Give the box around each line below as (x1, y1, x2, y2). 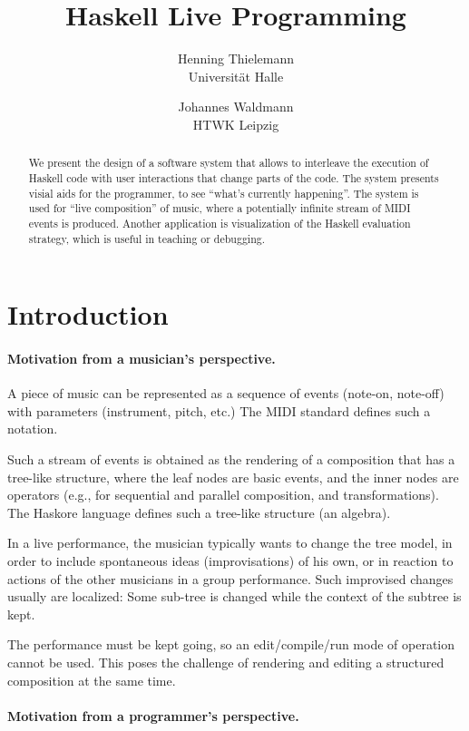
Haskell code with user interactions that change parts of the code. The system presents (28, 170, 439, 185)
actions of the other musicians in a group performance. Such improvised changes (7, 569, 454, 588)
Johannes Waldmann (178, 97, 294, 116)
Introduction (7, 296, 169, 333)
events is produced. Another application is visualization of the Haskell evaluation (28, 215, 411, 230)
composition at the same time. (7, 670, 176, 689)
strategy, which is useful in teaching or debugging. (28, 230, 266, 246)
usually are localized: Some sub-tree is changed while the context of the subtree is (7, 587, 462, 606)
